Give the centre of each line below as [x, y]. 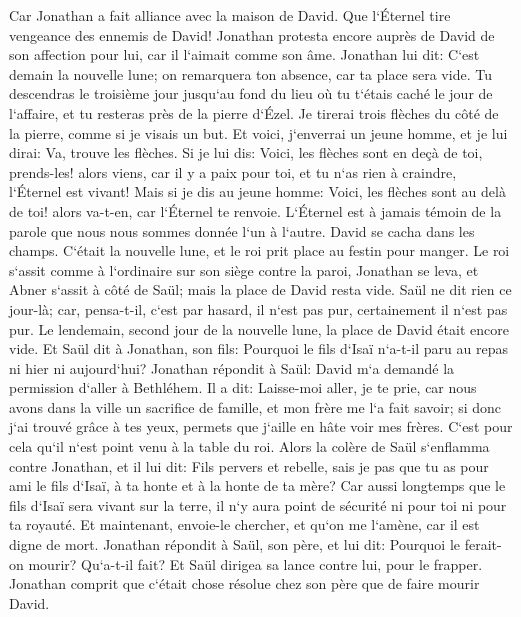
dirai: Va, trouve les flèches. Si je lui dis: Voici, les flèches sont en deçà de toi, [246, 152]
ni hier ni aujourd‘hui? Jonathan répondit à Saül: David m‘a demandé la [232, 367]
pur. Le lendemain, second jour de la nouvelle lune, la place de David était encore [259, 328]
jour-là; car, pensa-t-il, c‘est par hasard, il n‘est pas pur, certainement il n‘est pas [258, 308]
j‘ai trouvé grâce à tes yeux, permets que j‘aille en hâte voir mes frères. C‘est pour [261, 426]
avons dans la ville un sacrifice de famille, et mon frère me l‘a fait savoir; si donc [255, 406]
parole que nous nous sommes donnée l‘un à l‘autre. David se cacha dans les [242, 230]
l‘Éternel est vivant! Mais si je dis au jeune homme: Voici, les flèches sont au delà [257, 191]
